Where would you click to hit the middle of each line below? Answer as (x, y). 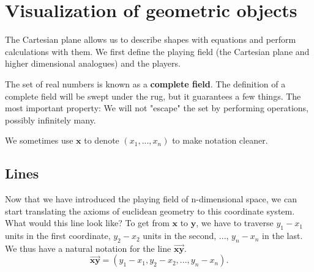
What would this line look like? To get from (87, 223)
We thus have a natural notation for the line (88, 248)
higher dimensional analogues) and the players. (93, 63)
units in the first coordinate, (58, 236)
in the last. (282, 236)
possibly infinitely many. (50, 119)
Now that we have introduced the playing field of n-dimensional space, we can (151, 199)
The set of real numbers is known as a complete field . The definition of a (145, 83)
